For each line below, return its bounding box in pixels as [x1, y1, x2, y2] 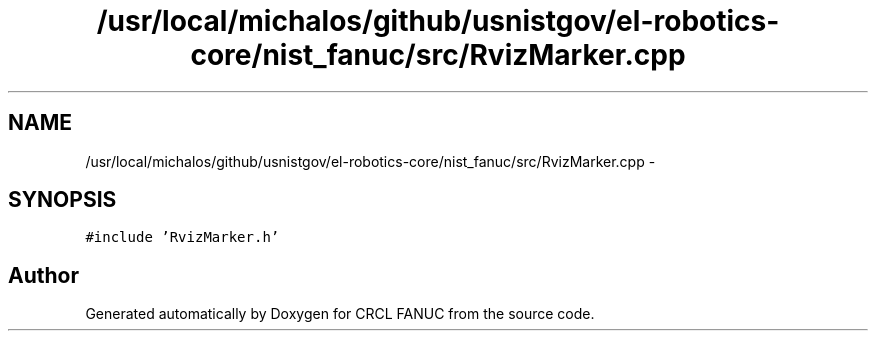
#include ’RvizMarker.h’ [85, 229, 280, 246]
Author [8, 262, 79, 288]
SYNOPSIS [8, 187, 117, 213]
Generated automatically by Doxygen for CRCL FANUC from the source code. [85, 305, 595, 323]
